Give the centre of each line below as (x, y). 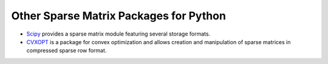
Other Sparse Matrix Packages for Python (118, 16)
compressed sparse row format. (67, 51)
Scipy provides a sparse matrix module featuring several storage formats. (118, 34)
